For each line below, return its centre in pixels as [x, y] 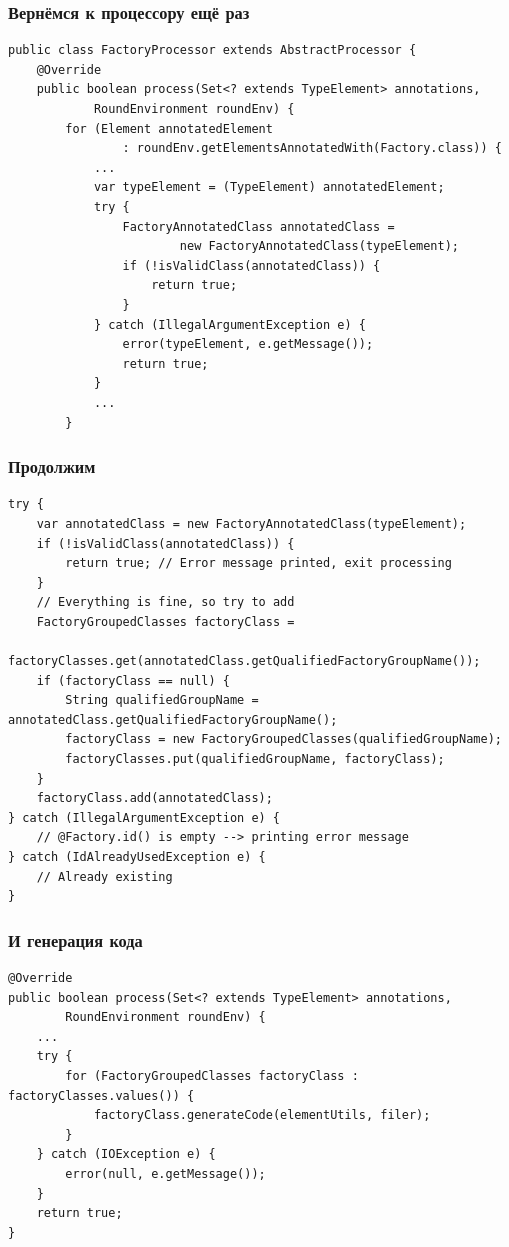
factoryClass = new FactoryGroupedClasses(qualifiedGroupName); [283, 739]
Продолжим [52, 466]
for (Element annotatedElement [169, 128]
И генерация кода [75, 939]
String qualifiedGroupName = [162, 700]
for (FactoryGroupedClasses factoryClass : [212, 1075]
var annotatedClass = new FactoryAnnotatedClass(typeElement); [251, 523]
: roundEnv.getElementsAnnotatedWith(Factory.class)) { [312, 148]
